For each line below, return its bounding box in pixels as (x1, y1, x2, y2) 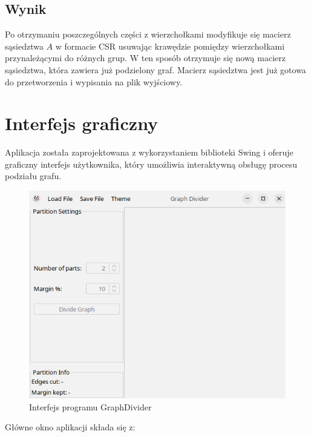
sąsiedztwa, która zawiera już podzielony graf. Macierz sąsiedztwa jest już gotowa (5, 63, 306, 76)
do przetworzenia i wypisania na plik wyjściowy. (5, 75, 183, 88)
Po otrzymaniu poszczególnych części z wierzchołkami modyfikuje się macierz (5, 28, 291, 41)
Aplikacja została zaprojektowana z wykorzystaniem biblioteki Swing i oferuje (5, 146, 293, 159)
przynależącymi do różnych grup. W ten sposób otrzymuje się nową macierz (5, 51, 286, 64)
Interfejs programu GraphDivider (29, 400, 152, 413)
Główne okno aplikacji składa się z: (5, 421, 136, 433)
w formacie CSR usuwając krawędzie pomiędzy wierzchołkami (55, 39, 285, 52)
